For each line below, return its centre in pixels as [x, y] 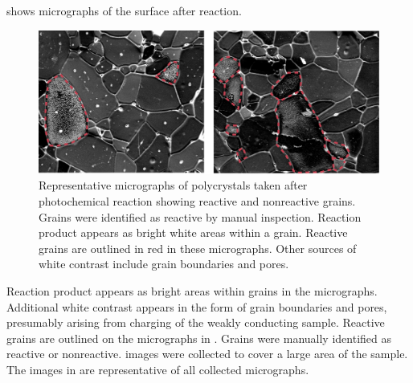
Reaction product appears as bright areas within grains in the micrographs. [192, 291]
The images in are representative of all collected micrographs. [158, 369]
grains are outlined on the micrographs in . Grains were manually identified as [199, 338]
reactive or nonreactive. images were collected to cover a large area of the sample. [207, 354]
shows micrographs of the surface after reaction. [124, 10]
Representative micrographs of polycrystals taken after [173, 185]
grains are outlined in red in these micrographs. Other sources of [198, 248]
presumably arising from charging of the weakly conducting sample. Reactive [196, 322]
